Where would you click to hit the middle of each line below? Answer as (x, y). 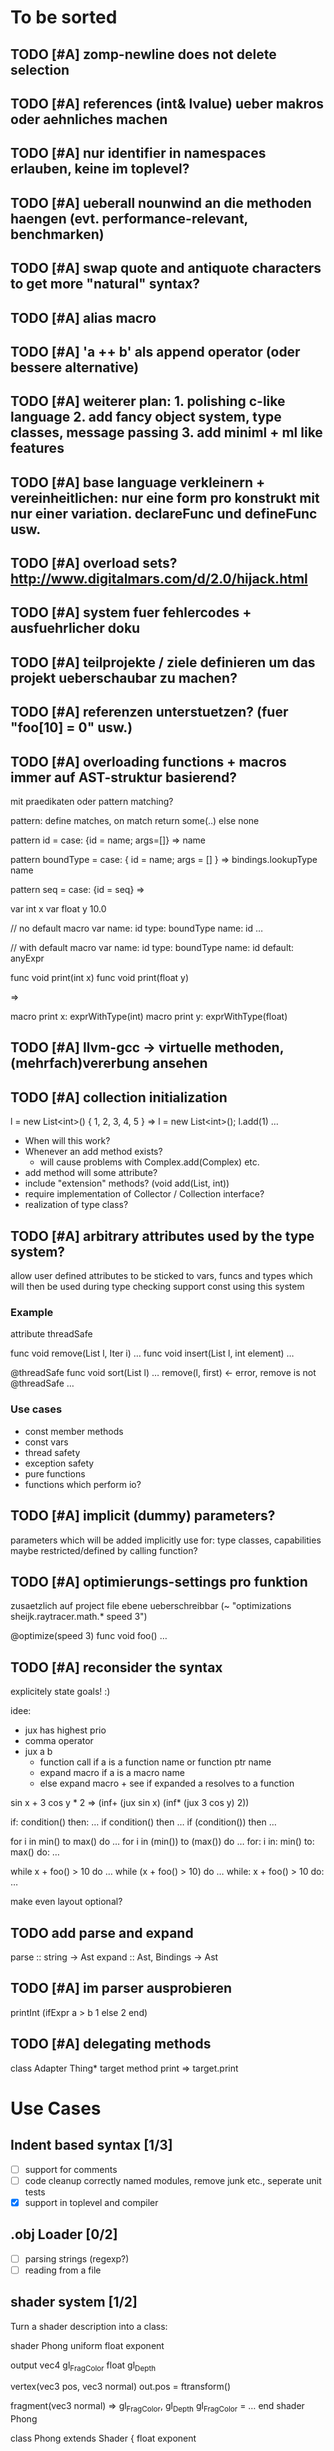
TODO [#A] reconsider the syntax (116, 1667)
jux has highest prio (65, 1730)
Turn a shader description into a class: (89, 2326)
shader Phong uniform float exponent (87, 2345)
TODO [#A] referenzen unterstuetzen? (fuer (149, 712)
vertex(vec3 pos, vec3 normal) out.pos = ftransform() (120, 2387)
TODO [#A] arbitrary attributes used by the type (162, 1236)
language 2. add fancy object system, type (146, 417)
